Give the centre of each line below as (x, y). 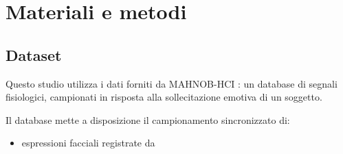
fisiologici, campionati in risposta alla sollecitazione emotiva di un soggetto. (164, 97)
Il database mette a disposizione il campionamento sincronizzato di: (148, 119)
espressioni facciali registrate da (88, 143)
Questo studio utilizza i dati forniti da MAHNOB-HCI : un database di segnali (171, 83)
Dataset (34, 54)
